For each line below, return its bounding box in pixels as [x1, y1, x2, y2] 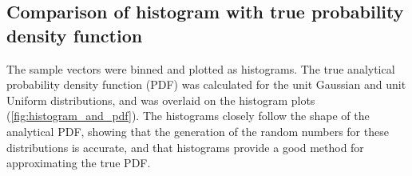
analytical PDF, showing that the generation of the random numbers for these [6, 122, 389, 139]
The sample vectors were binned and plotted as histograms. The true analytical [6, 60, 395, 77]
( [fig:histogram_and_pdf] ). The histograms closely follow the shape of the [6, 107, 370, 124]
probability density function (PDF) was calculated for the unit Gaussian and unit [6, 76, 406, 93]
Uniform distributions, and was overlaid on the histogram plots [6, 91, 315, 108]
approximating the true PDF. [6, 154, 151, 171]
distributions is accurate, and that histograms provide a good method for [6, 138, 364, 155]
